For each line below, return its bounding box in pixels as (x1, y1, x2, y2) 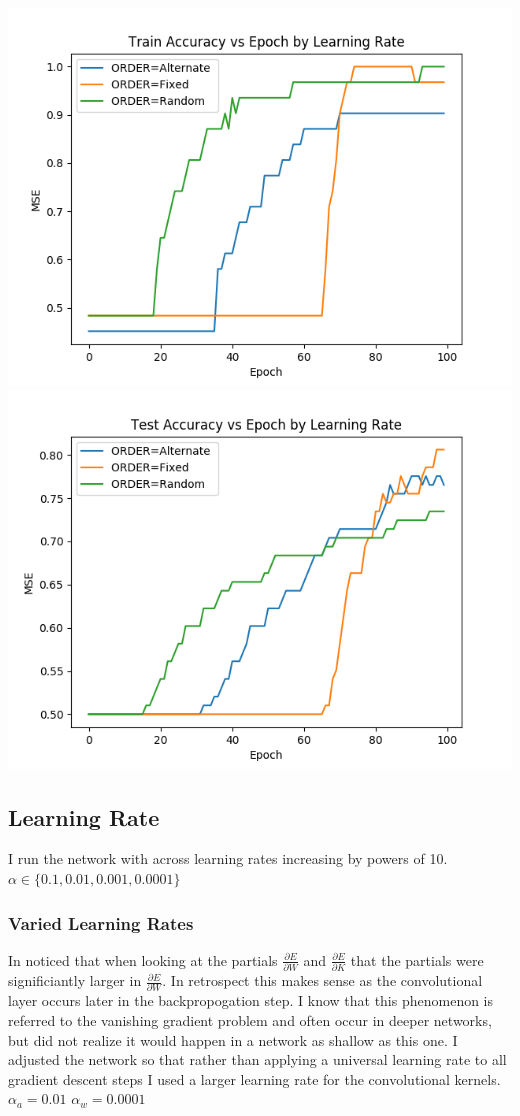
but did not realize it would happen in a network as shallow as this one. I (8, 1029, 458, 1050)
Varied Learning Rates (8, 910, 194, 935)
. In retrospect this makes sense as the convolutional (162, 970, 483, 991)
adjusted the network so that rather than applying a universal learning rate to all (8, 1049, 507, 1070)
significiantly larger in (8, 970, 142, 991)
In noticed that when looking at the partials (8, 949, 278, 970)
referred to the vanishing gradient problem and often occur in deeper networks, (8, 1010, 492, 1031)
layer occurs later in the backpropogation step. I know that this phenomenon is (8, 990, 494, 1011)
